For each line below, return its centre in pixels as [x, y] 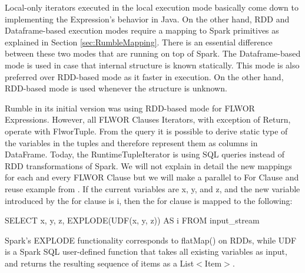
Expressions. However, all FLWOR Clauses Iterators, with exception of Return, [148, 119]
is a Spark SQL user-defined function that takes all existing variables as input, [146, 251]
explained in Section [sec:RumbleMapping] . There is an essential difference [139, 42]
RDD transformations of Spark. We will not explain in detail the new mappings [148, 165]
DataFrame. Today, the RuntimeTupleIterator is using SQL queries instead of [145, 154]
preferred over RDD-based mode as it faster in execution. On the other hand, [144, 76]
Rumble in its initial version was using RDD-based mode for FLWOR [130, 108]
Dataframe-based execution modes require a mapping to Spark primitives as [142, 30]
